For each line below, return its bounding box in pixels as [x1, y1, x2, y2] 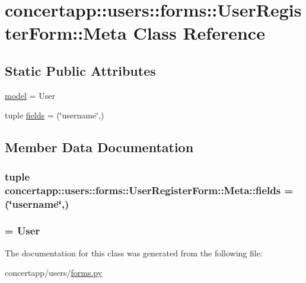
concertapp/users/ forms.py [5, 266, 103, 279]
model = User [5, 89, 55, 101]
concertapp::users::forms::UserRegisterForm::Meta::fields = [5, 182, 294, 197]
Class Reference [133, 21, 265, 45]
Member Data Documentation [5, 138, 194, 156]
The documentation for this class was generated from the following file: [5, 246, 263, 259]
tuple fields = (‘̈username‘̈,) [5, 109, 104, 121]
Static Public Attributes [5, 61, 156, 79]
